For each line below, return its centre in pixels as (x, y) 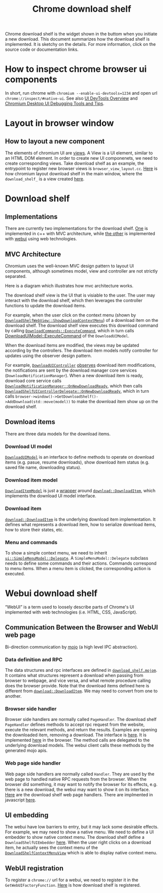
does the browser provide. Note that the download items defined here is (77, 685)
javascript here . (21, 800)
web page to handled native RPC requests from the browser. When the (76, 779)
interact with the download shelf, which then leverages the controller (74, 300)
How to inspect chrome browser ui (76, 69)
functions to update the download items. (45, 305)
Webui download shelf (51, 593)
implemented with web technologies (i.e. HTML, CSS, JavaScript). (71, 612)
